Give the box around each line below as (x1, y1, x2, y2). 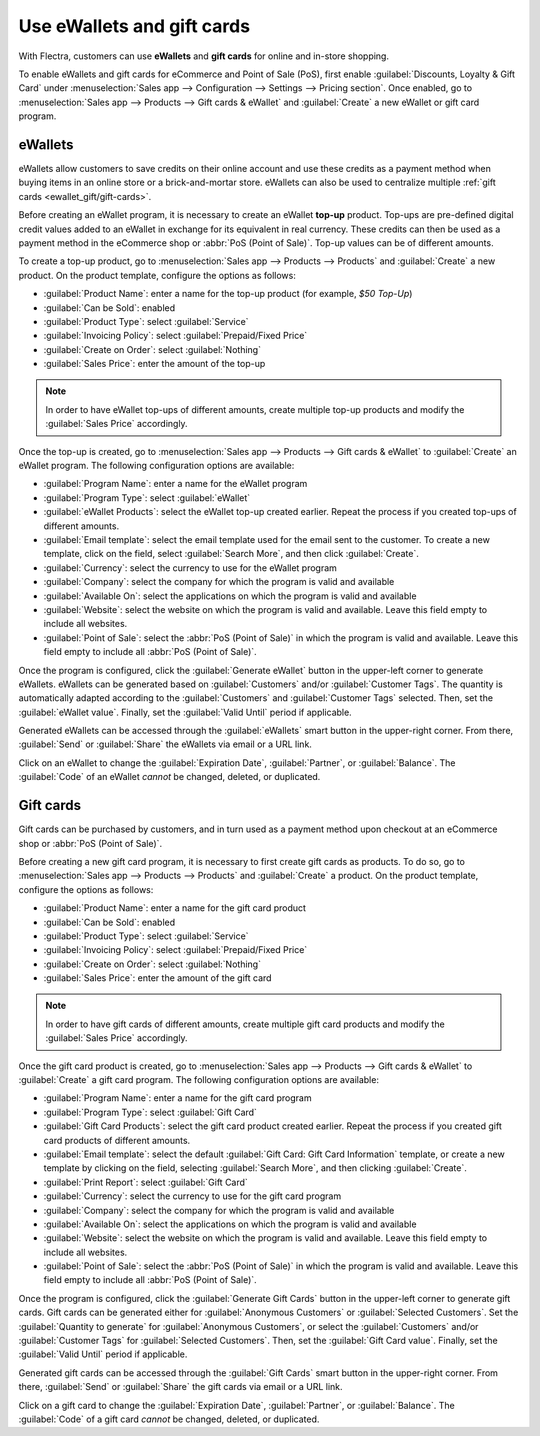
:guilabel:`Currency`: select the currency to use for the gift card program (43, 1190, 342, 1202)
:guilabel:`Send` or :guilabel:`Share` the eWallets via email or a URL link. (18, 738, 312, 750)
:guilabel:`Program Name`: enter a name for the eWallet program (43, 478, 308, 490)
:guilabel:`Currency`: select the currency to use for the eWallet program (43, 561, 337, 574)
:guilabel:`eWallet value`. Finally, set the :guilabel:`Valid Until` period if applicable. (18, 706, 352, 718)
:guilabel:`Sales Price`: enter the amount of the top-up (43, 358, 266, 370)
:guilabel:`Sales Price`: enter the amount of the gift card (43, 972, 272, 984)
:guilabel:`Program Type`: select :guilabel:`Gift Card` (43, 1106, 257, 1118)
